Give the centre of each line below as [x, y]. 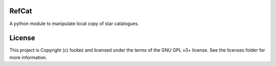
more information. [28, 57]
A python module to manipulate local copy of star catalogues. [74, 24]
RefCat [21, 11]
